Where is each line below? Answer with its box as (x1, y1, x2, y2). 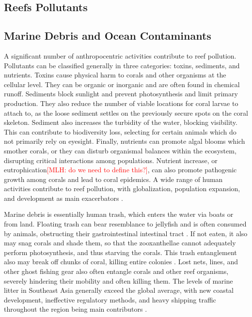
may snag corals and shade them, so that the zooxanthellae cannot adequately (4, 238, 236, 248)
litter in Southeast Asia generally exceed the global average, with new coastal (4, 285, 234, 295)
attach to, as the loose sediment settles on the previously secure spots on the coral (4, 107, 248, 118)
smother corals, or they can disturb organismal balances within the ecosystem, (4, 145, 236, 155)
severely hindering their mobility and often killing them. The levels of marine (4, 275, 233, 286)
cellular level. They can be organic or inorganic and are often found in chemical (4, 79, 240, 89)
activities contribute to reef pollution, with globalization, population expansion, (4, 183, 240, 194)
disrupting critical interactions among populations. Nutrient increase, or (4, 155, 218, 165)
